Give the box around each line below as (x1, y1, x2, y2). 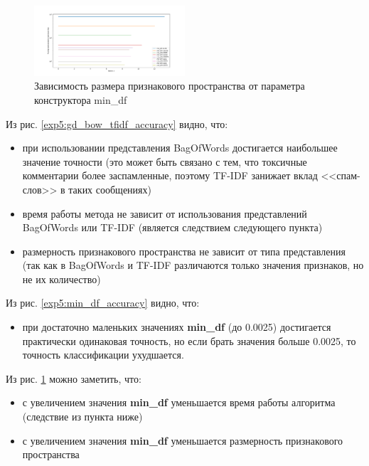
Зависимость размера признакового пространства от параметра (34, 78, 305, 93)
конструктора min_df (34, 92, 127, 107)
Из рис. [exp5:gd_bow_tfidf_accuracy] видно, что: (6, 116, 228, 131)
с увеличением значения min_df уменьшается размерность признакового (22, 433, 343, 448)
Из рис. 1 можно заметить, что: (6, 371, 141, 386)
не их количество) (22, 271, 101, 286)
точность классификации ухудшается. (22, 347, 184, 362)
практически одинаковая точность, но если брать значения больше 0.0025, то (22, 333, 356, 348)
